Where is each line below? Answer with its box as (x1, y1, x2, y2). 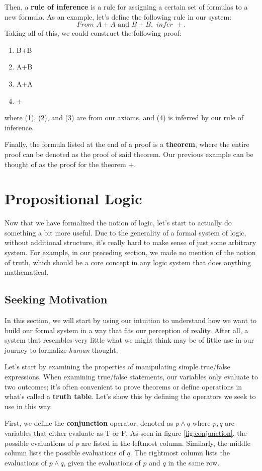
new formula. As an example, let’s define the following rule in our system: (5, 11, 232, 22)
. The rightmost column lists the (130, 447, 230, 458)
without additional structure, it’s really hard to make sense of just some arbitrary (5, 237, 256, 248)
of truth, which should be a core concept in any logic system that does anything (5, 257, 251, 267)
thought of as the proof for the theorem (5, 159, 126, 169)
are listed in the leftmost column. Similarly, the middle (81, 437, 250, 448)
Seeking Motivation (5, 291, 108, 307)
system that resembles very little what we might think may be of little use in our (5, 335, 254, 345)
